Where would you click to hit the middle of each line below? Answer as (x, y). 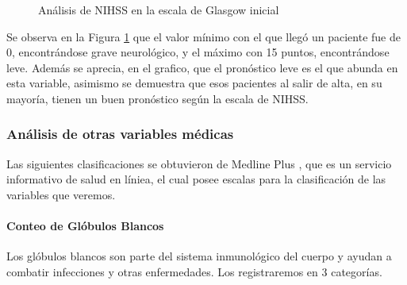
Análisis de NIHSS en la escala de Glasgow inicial (159, 10)
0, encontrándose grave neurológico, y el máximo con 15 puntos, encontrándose (198, 52)
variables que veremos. (61, 194)
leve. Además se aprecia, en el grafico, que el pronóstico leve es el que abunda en (202, 67)
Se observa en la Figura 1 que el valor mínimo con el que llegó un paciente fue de (203, 36)
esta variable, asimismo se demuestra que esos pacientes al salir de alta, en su (194, 83)
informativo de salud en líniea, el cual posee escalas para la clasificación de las (196, 179)
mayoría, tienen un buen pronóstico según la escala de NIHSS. (157, 98)
